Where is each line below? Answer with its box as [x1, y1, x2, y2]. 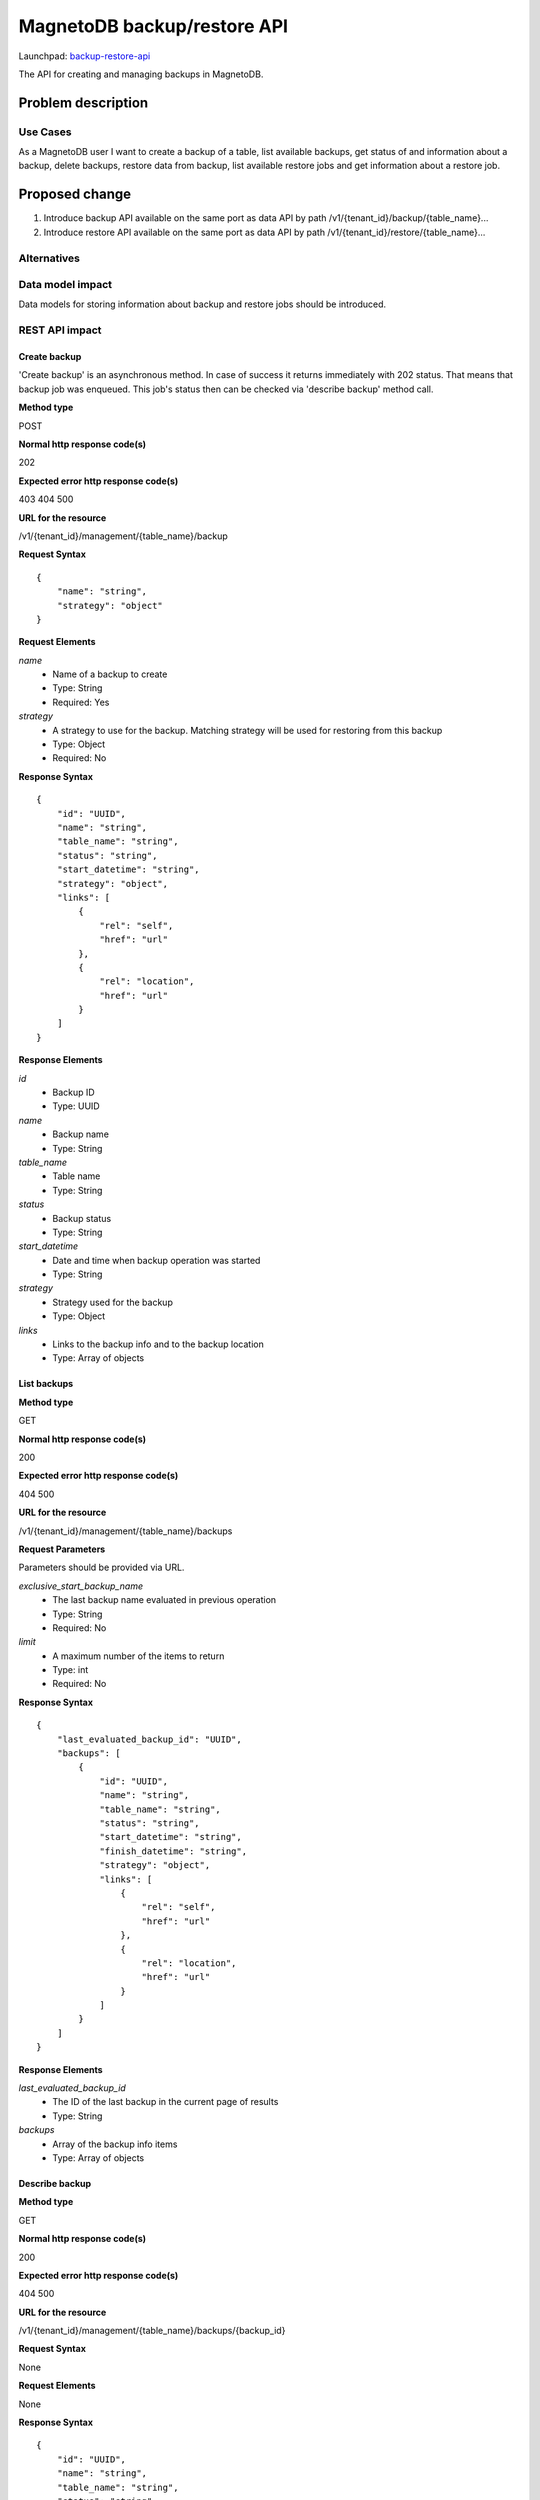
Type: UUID [52, 1100, 100, 1112]
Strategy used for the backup [52, 1296, 174, 1308]
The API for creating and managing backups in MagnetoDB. [18, 68, 264, 80]
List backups [18, 1378, 74, 1390]
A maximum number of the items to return [52, 1650, 225, 1662]
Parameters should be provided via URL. [18, 1561, 185, 1574]
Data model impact [18, 278, 113, 292]
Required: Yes [52, 696, 110, 708]
